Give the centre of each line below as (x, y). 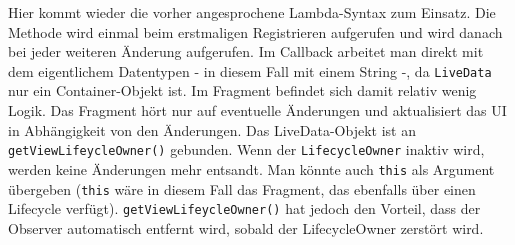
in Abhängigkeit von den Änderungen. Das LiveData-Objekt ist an (212, 129)
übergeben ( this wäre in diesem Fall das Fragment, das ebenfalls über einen (242, 188)
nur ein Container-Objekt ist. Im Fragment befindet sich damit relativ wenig (242, 90)
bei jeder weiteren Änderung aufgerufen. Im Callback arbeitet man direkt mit (246, 51)
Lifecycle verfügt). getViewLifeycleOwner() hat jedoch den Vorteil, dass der (244, 208)
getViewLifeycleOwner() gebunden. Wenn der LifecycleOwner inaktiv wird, (246, 149)
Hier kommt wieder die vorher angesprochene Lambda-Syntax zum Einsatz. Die (252, 12)
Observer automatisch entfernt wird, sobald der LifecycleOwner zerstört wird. (246, 227)
